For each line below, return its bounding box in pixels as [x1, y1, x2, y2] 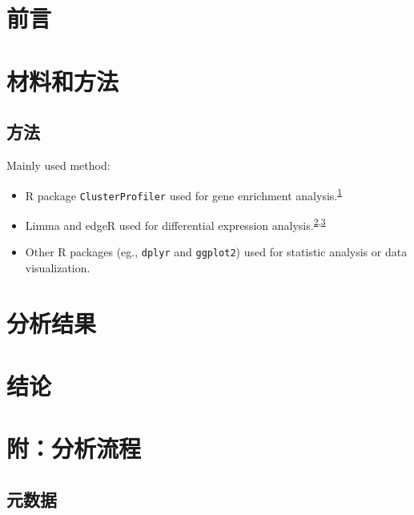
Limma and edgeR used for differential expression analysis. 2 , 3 [25, 214, 326, 233]
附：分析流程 [6, 432, 142, 465]
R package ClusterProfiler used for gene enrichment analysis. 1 [25, 184, 343, 203]
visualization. [25, 259, 90, 276]
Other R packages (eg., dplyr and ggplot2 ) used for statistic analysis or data [25, 243, 408, 260]
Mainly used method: [6, 156, 111, 173]
